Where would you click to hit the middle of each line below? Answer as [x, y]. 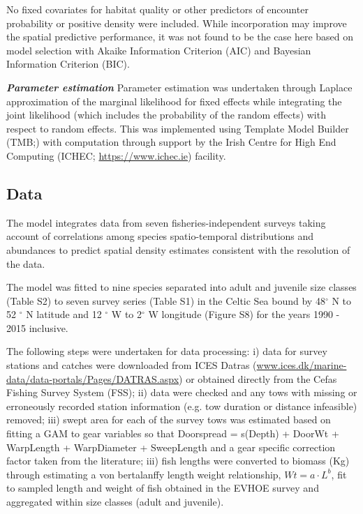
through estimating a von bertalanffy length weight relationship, [144, 474]
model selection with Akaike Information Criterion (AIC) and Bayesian [159, 50]
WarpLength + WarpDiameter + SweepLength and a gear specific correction [171, 447]
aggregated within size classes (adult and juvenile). [115, 502]
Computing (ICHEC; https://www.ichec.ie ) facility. [116, 155]
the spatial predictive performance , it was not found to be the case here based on [180, 37]
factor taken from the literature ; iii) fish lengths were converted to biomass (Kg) [178, 461]
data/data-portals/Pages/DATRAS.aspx [93, 378]
